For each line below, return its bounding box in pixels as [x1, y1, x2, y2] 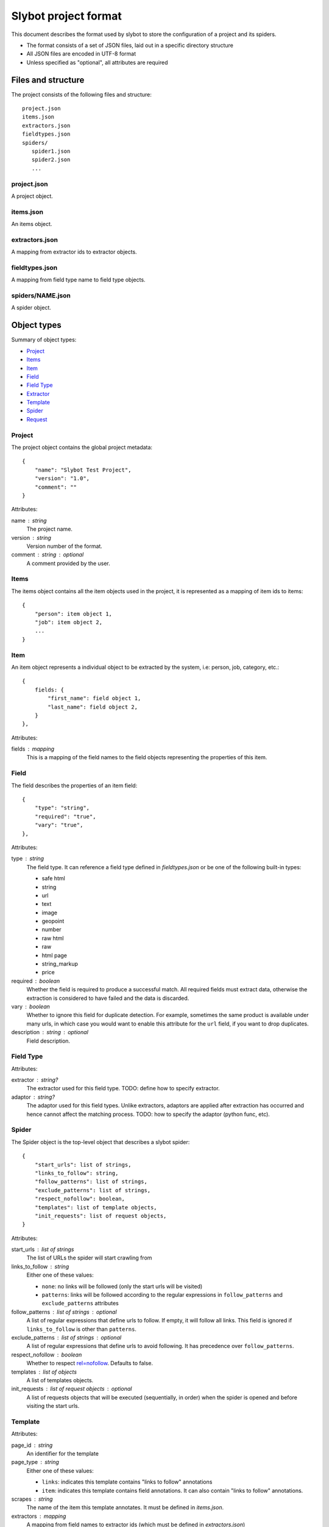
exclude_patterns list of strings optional [11, 1333, 122, 1341]
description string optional [11, 1029, 88, 1036]
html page [41, 952, 67, 959]
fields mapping [11, 745, 55, 753]
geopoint [41, 917, 65, 925]
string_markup [41, 960, 79, 968]
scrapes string [11, 1495, 53, 1503]
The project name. [26, 525, 73, 533]
